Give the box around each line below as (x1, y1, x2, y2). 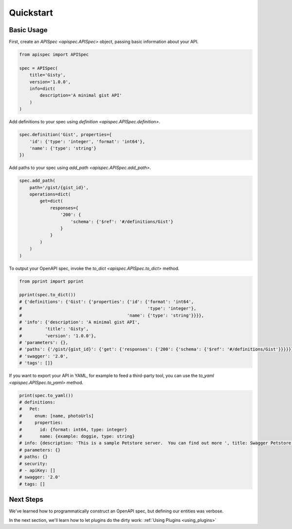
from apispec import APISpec (19, 52, 89, 57)
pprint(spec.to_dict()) (19, 292, 76, 298)
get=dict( (39, 198, 63, 204)
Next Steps (9, 495, 43, 504)
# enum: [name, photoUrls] (19, 413, 94, 418)
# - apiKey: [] (19, 468, 55, 473)
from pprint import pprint (19, 278, 84, 284)
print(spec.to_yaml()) (19, 393, 73, 398)
